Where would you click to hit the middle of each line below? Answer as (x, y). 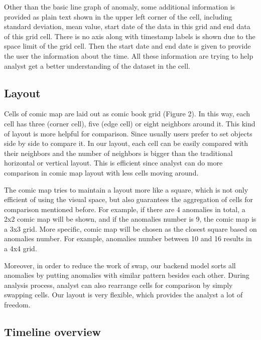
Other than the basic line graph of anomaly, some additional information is (120, 7)
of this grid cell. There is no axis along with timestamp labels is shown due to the (130, 36)
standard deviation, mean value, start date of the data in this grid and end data (127, 26)
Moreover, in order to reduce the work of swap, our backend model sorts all (120, 265)
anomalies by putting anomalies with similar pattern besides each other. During (127, 275)
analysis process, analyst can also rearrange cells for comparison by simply (118, 285)
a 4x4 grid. (21, 248)
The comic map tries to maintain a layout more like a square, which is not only (126, 189)
